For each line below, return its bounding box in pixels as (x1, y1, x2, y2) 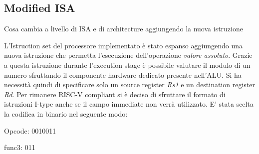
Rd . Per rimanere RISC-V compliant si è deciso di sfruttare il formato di (4, 89, 226, 99)
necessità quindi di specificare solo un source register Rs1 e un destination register (4, 79, 256, 90)
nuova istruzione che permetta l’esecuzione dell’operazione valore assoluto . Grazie (4, 50, 253, 60)
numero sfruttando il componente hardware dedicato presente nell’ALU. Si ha (4, 69, 242, 80)
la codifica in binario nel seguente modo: (4, 108, 128, 119)
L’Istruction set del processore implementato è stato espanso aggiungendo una (4, 40, 243, 50)
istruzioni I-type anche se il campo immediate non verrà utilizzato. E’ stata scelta (4, 99, 254, 109)
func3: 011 (4, 142, 35, 153)
